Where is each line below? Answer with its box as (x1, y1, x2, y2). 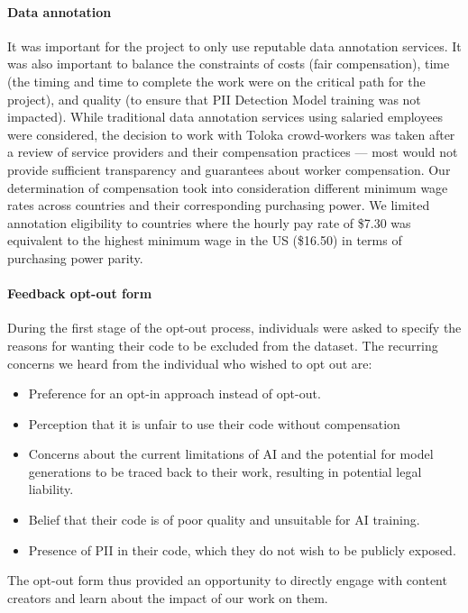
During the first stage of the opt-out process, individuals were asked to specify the (7, 318, 462, 337)
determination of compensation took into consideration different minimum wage (7, 178, 448, 197)
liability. (28, 480, 74, 499)
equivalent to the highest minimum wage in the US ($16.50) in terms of (7, 231, 402, 250)
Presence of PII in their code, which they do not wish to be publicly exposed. (28, 540, 456, 559)
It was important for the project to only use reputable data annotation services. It (7, 36, 462, 55)
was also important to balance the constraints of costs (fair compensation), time (7, 54, 450, 73)
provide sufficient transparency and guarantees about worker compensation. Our (7, 160, 451, 178)
